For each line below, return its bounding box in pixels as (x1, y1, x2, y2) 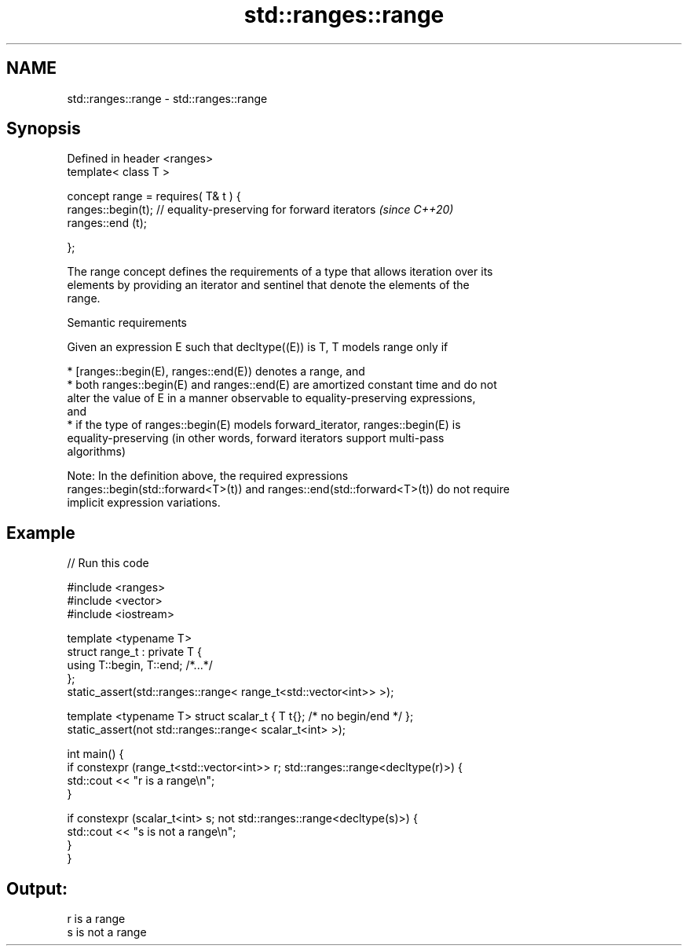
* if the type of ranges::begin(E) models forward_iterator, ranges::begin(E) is (67, 418, 461, 432)
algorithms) (67, 445, 126, 459)
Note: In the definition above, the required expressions (67, 469, 349, 483)
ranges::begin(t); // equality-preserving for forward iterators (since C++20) (67, 203, 454, 217)
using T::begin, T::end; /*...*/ (67, 658, 213, 672)
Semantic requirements (67, 316, 188, 330)
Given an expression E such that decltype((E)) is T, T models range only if (67, 340, 448, 354)
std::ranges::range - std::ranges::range (67, 91, 268, 105)
